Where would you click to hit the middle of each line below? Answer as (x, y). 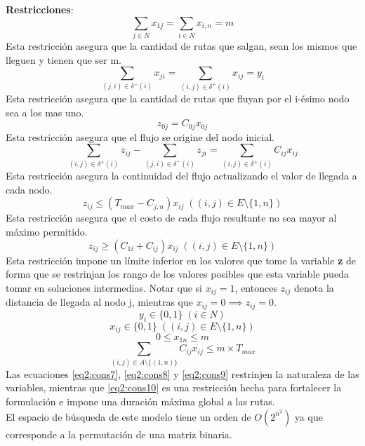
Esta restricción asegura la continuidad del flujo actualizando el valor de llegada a (181, 176)
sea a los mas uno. (45, 112)
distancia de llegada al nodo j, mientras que (99, 302)
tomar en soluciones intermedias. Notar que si (104, 287)
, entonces (256, 287)
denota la (314, 287)
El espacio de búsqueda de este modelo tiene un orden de (128, 416)
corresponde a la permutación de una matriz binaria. (119, 434)
